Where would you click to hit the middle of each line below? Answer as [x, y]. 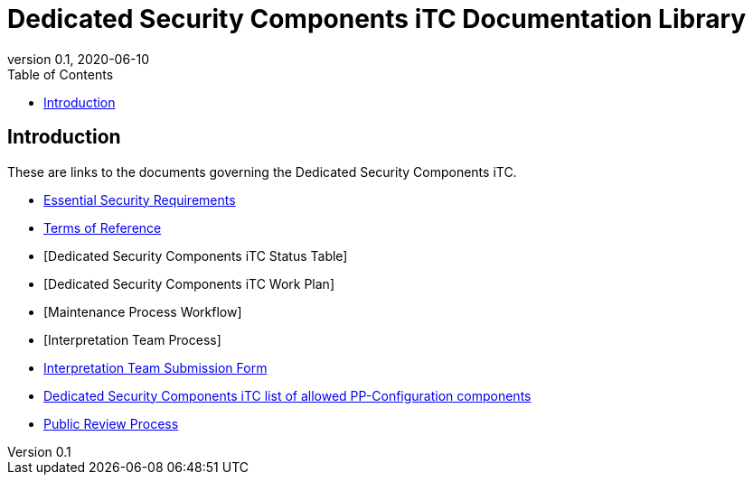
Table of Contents [61, 74]
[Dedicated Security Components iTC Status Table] [196, 255]
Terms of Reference [103, 227]
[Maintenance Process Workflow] [143, 311]
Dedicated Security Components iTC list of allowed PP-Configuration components [287, 395]
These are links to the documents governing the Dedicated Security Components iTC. [262, 171]
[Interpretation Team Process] [132, 339]
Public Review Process [111, 423]
